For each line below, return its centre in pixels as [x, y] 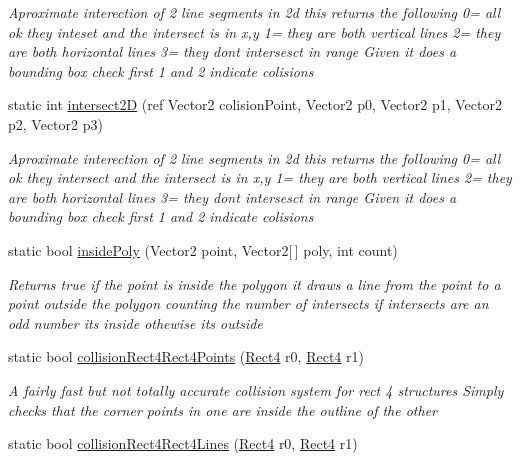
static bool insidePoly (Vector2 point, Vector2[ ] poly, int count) [203, 249]
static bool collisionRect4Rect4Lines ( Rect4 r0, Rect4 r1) [183, 443]
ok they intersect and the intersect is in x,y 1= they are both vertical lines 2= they [260, 177]
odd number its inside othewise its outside [135, 322]
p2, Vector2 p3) [55, 123]
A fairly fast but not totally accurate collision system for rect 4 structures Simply [256, 389]
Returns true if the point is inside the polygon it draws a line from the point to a [254, 283]
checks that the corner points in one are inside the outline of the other [223, 409]
